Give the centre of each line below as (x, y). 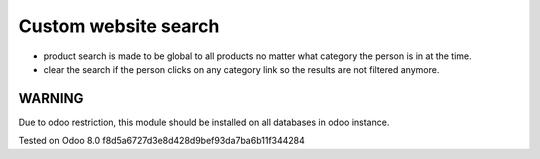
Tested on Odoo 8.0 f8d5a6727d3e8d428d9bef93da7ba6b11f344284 (161, 141)
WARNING (51, 98)
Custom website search (119, 26)
